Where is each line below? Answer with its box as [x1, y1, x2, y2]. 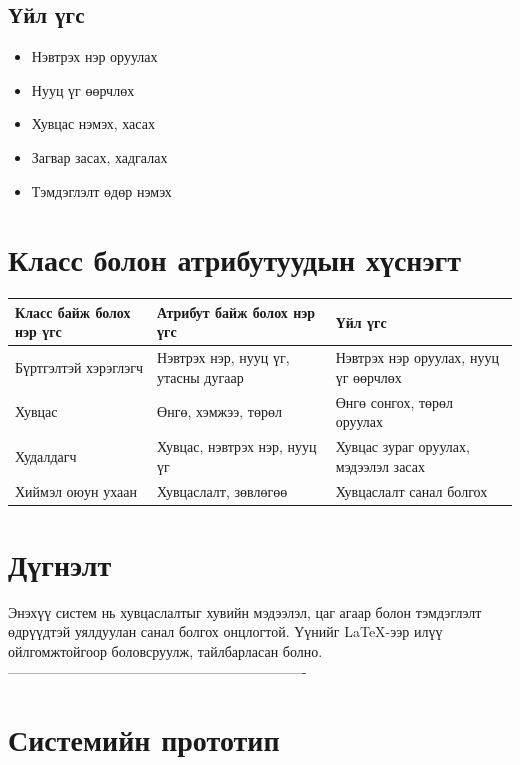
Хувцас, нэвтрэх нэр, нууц [157, 436, 317, 457]
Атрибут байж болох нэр [157, 301, 316, 322]
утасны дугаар [157, 366, 244, 387]
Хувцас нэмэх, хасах [31, 113, 155, 134]
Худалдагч [15, 445, 77, 466]
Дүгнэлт [8, 543, 112, 584]
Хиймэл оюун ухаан [15, 480, 137, 501]
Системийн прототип [8, 719, 280, 760]
